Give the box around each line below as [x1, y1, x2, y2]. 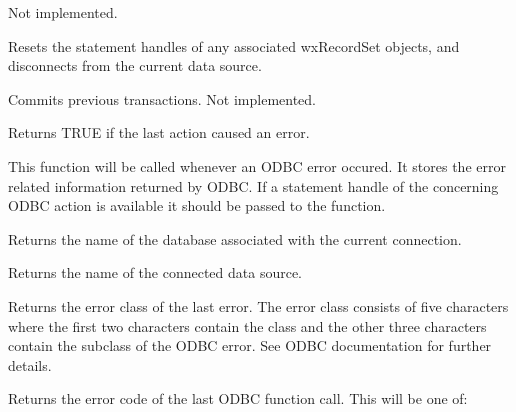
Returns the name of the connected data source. [8, 262, 303, 283]
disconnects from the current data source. [8, 55, 262, 76]
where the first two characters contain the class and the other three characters [8, 315, 487, 336]
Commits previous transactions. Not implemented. [8, 88, 316, 109]
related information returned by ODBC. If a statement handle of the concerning [8, 175, 499, 196]
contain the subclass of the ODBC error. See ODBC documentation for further [8, 335, 492, 356]
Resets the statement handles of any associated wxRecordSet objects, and [8, 35, 460, 56]
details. [8, 354, 52, 375]
